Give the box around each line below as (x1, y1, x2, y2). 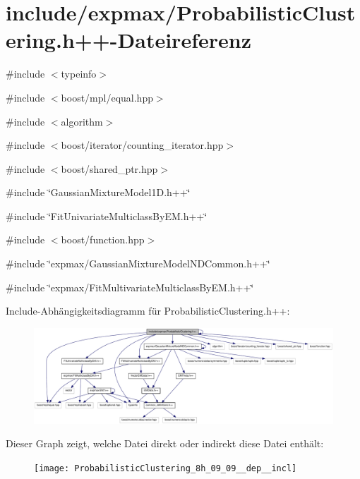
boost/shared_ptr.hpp (61, 161, 158, 176)
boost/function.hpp (61, 232, 145, 247)
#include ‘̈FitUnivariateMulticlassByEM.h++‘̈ (6, 208, 208, 223)
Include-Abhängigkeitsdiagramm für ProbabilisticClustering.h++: (6, 303, 290, 318)
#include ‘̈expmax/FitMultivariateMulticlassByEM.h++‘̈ (6, 279, 254, 294)
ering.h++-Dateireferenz (6, 25, 251, 54)
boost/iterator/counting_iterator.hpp (61, 138, 224, 152)
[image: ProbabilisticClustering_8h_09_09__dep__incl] (34, 463, 297, 473)
